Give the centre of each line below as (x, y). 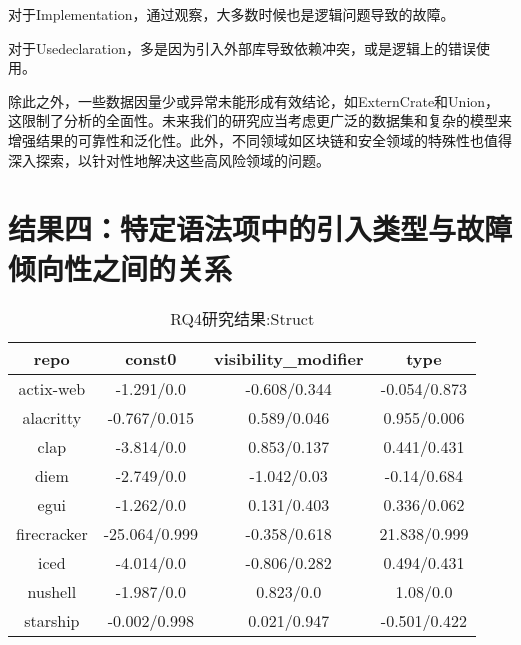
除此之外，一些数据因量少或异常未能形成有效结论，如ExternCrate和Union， (254, 100)
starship (52, 621)
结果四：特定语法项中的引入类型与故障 (260, 228)
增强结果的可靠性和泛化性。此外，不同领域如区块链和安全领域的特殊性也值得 (260, 139)
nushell (52, 592)
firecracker (52, 534)
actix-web (52, 389)
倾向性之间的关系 (120, 267)
